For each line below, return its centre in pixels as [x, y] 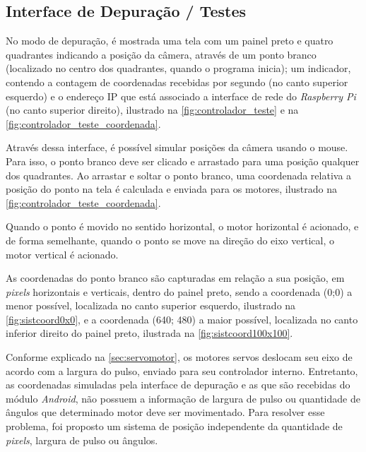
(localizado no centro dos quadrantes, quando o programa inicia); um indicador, [178, 68]
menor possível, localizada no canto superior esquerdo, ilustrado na [151, 305]
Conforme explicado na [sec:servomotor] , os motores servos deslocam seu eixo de [179, 357]
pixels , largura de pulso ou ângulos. [82, 440]
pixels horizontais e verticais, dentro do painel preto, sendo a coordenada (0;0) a [179, 291]
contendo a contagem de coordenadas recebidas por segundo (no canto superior [177, 82]
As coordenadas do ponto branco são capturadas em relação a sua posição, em [175, 278]
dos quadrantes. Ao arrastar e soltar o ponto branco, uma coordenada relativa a [179, 175]
